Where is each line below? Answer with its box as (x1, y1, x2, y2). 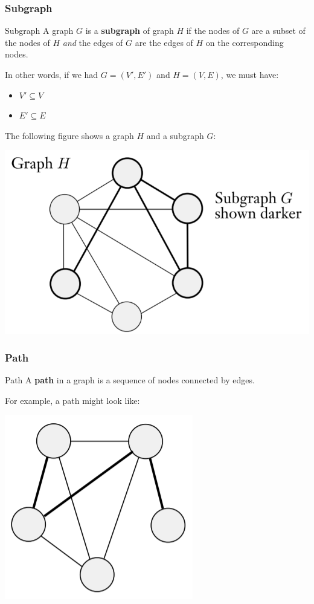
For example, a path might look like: (5, 394, 140, 406)
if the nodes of (186, 24, 240, 37)
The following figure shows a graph (5, 129, 134, 141)
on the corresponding (205, 36, 284, 48)
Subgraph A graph (5, 24, 74, 37)
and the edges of (62, 36, 123, 48)
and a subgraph (146, 129, 204, 141)
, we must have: (220, 68, 279, 80)
